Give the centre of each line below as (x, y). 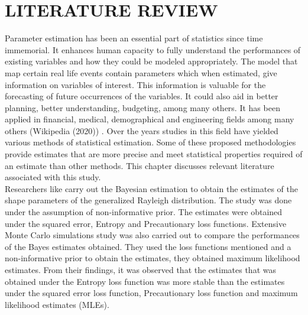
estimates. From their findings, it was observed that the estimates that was (140, 269)
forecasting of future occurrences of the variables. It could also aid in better (142, 96)
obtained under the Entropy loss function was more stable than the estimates (145, 281)
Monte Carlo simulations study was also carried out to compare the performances (152, 235)
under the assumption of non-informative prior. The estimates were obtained (144, 212)
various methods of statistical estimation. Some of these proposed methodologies (150, 142)
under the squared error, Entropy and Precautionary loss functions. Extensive (146, 223)
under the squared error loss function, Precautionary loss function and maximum (151, 293)
